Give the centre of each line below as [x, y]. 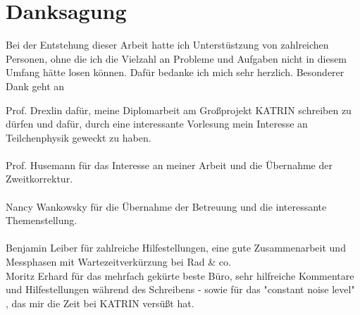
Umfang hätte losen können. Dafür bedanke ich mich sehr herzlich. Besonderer [175, 72]
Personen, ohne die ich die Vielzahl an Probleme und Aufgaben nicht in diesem [176, 58]
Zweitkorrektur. [39, 179]
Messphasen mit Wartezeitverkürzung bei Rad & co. [118, 262]
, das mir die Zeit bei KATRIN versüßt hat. [100, 303]
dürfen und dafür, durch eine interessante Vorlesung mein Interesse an [157, 124]
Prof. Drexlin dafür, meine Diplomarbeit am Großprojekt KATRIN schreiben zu [179, 110]
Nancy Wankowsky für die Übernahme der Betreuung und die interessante [166, 206]
